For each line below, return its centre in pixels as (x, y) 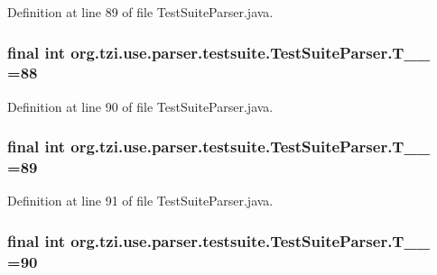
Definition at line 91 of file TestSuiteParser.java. (140, 201)
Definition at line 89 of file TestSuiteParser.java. (140, 12)
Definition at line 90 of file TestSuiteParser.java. (140, 106)
